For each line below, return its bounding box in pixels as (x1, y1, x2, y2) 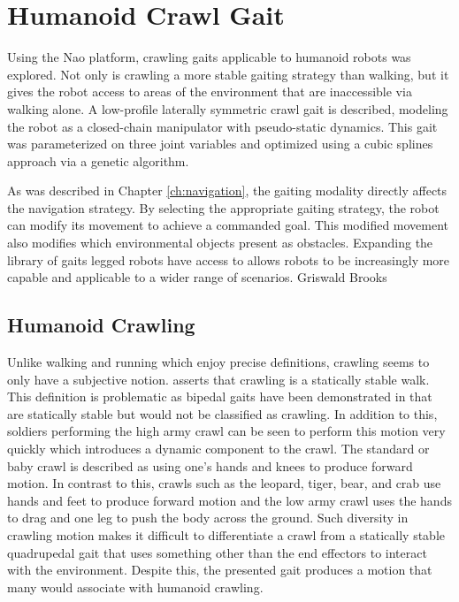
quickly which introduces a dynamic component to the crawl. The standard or (7, 439, 430, 458)
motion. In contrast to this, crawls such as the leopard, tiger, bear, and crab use (7, 474, 441, 492)
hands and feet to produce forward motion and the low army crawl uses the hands (7, 491, 452, 509)
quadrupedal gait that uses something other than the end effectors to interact (7, 543, 427, 561)
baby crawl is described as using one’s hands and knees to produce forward (7, 456, 413, 475)
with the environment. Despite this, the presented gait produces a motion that (7, 560, 432, 579)
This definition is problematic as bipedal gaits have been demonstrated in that (7, 387, 432, 406)
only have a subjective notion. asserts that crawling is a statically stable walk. (7, 370, 430, 388)
